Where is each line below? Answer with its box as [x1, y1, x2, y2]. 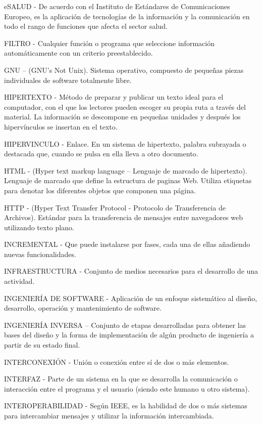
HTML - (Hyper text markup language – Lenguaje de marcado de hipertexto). [4, 165, 247, 176]
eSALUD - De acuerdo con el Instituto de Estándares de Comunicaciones [4, 1, 230, 11]
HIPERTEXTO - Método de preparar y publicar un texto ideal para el [4, 92, 224, 102]
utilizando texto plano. [4, 222, 74, 232]
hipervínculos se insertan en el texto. [4, 121, 118, 132]
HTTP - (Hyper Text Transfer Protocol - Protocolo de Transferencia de [4, 202, 226, 213]
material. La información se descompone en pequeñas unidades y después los [4, 111, 241, 122]
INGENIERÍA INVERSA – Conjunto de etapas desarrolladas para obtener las [4, 319, 246, 330]
